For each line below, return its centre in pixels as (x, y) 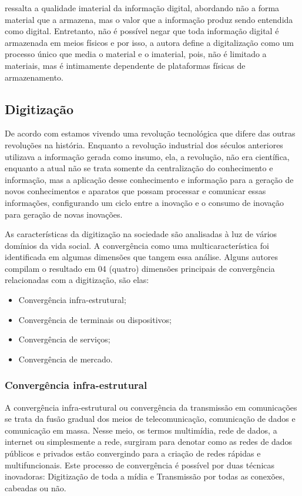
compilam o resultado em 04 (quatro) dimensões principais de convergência (140, 268)
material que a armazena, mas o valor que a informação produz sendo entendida (149, 19)
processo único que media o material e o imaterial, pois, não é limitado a (136, 54)
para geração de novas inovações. (64, 214)
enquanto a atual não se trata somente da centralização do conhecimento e (139, 168)
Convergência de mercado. (66, 359)
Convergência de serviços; (64, 339)
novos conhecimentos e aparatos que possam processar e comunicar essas (135, 191)
